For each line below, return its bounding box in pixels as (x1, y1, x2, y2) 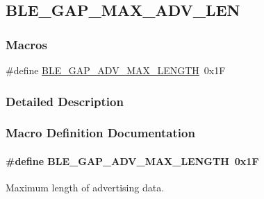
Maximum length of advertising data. (6, 180, 165, 195)
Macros (6, 35, 47, 53)
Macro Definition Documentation (6, 124, 195, 141)
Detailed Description (6, 92, 124, 110)
